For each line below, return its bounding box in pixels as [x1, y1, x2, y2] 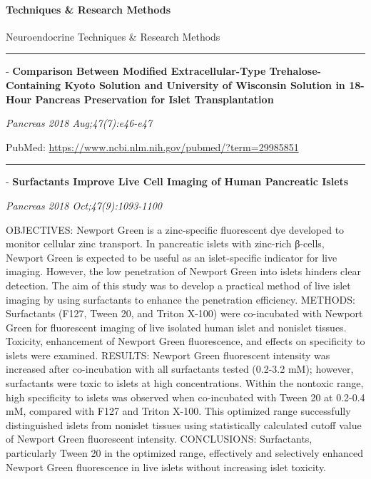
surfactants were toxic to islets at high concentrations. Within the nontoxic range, [6, 376, 364, 391]
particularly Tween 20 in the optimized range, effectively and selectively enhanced [6, 445, 364, 460]
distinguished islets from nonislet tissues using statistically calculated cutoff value [6, 417, 362, 432]
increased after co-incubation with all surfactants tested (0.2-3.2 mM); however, [6, 361, 354, 376]
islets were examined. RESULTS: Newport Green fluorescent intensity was [6, 347, 330, 362]
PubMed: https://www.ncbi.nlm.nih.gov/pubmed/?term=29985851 [6, 139, 299, 154]
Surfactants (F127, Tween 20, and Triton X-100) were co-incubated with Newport [6, 306, 363, 321]
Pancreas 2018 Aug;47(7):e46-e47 [6, 115, 153, 130]
